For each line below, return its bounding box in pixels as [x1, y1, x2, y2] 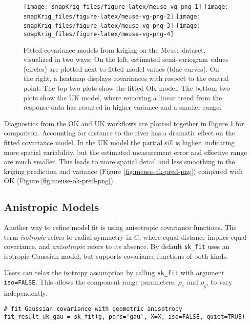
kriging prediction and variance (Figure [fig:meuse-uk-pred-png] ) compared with [4, 166, 243, 176]
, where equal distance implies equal [139, 231, 247, 242]
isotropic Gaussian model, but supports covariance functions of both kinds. [4, 250, 228, 261]
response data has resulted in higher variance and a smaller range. [23, 102, 222, 112]
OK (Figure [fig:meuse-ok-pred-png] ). [4, 175, 115, 186]
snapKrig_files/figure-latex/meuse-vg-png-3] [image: [23, 22, 201, 30]
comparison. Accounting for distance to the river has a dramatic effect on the [4, 128, 235, 138]
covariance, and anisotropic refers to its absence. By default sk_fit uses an [4, 241, 230, 251]
